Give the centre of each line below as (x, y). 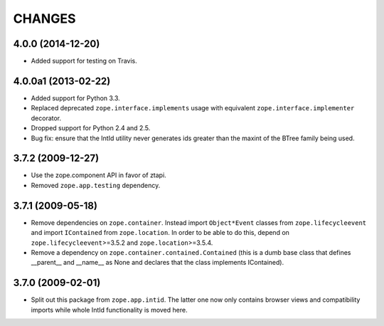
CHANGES (44, 19)
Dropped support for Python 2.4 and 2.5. (91, 128)
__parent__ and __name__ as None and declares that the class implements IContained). (158, 263)
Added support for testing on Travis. (84, 61)
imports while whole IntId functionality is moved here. (109, 310)
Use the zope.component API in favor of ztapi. (98, 175)
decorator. (46, 118)
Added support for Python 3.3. (75, 98)
